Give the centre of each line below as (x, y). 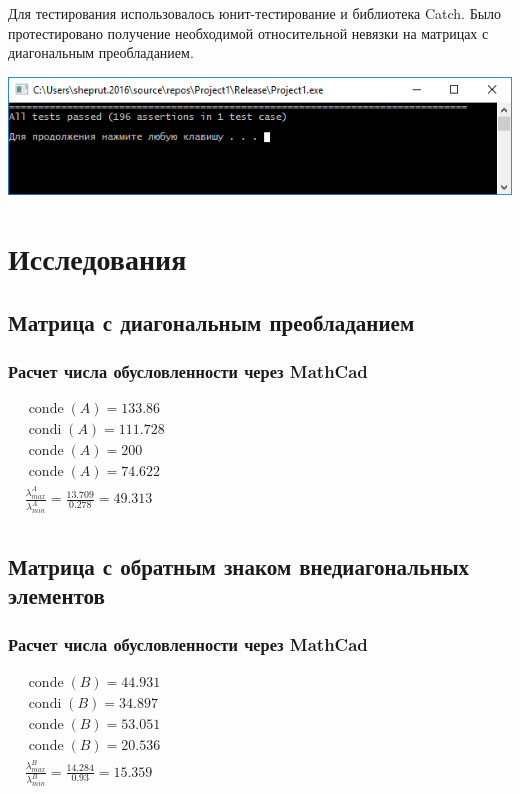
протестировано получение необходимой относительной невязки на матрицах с (248, 32)
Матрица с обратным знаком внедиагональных (239, 565)
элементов (56, 594)
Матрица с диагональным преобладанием (211, 321)
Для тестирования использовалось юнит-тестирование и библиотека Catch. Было (255, 13)
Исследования (97, 258)
